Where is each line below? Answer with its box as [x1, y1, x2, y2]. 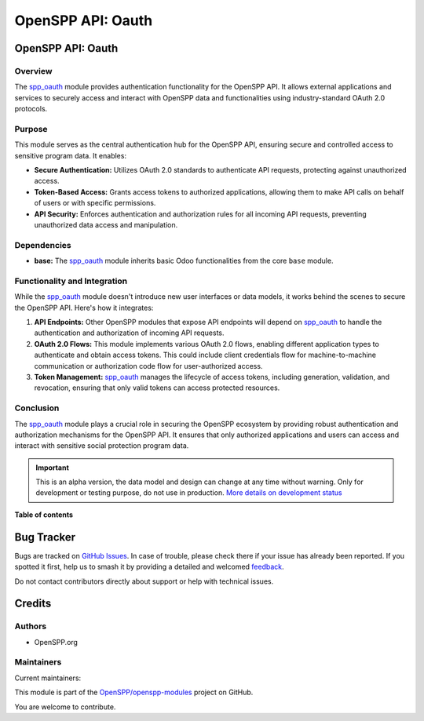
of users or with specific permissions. [34, 198, 156, 208]
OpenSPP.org [34, 637, 79, 646]
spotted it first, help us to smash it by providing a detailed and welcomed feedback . [14, 562, 284, 572]
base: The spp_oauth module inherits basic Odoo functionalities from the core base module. [34, 256, 334, 266]
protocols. [14, 104, 48, 114]
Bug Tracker [14, 530, 76, 544]
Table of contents [14, 510, 74, 519]
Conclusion [14, 402, 60, 413]
